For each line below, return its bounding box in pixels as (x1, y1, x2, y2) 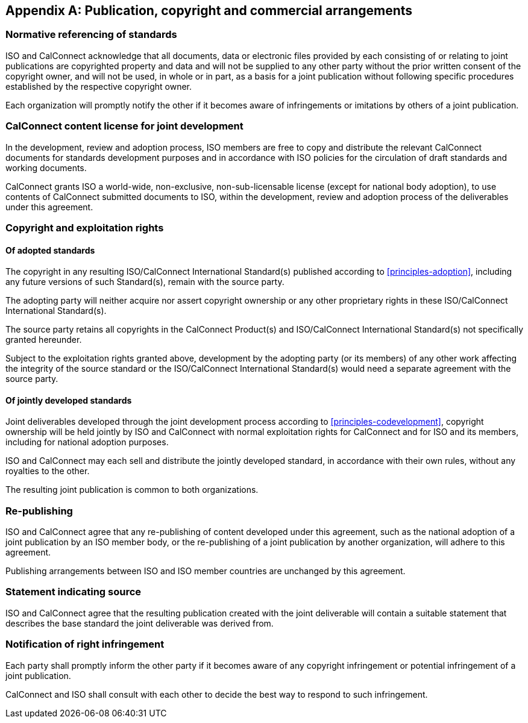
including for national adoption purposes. (5, 437, 169, 448)
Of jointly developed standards (5, 395, 132, 405)
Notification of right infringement (5, 638, 165, 651)
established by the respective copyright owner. (5, 81, 192, 92)
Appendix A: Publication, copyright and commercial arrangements (5, 3, 413, 18)
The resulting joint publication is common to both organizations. (5, 484, 259, 495)
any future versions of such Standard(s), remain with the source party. (5, 277, 284, 287)
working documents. (5, 162, 87, 173)
